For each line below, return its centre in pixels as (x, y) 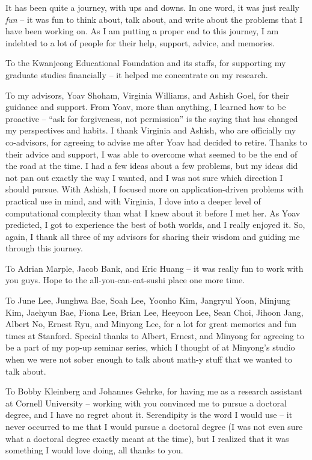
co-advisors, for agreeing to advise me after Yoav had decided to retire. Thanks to (156, 142)
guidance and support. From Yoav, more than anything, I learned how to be (146, 107)
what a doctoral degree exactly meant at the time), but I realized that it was (147, 438)
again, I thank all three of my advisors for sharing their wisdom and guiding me (153, 236)
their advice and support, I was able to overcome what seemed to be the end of (151, 154)
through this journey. (44, 248)
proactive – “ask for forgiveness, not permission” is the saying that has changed (152, 118)
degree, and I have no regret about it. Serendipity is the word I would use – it (149, 415)
